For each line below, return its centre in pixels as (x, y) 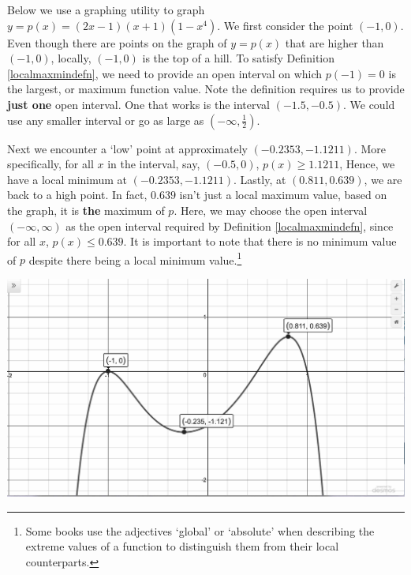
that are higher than (334, 42)
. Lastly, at (260, 179)
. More (370, 148)
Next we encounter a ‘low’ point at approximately (127, 148)
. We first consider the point (285, 25)
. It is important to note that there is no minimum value (260, 241)
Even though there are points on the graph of (117, 42)
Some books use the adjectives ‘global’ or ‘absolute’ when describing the (200, 530)
